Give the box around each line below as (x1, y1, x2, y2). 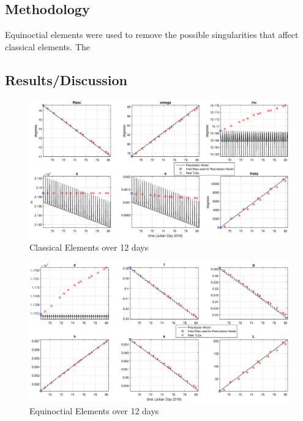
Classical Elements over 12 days (29, 241, 149, 254)
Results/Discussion (5, 70, 128, 89)
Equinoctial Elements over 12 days (29, 404, 159, 417)
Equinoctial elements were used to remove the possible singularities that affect (5, 28, 299, 41)
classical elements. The (5, 40, 91, 53)
